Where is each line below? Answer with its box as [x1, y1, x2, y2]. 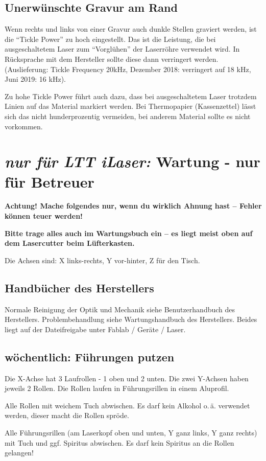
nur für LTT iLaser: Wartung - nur [5, 151, 260, 172]
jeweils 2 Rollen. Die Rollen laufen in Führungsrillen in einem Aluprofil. [5, 383, 229, 394]
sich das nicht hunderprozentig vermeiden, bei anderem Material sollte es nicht [5, 110, 251, 121]
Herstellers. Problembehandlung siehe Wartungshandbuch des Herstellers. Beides [5, 314, 257, 325]
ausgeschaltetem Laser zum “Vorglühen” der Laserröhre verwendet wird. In [5, 43, 240, 54]
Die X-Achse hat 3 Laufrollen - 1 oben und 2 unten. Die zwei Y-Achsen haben [5, 373, 249, 383]
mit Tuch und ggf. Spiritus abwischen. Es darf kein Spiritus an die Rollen [5, 437, 234, 448]
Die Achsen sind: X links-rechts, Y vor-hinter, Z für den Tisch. [5, 255, 200, 265]
